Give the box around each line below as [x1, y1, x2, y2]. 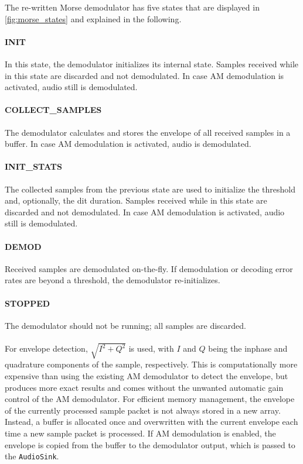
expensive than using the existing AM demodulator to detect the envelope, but [5, 370, 288, 382]
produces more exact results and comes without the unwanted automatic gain [5, 381, 284, 393]
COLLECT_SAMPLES [5, 104, 102, 116]
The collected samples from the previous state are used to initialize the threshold [5, 183, 296, 195]
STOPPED [5, 297, 50, 309]
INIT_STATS [5, 160, 62, 173]
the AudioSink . [5, 450, 59, 462]
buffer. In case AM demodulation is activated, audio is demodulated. [5, 138, 251, 150]
